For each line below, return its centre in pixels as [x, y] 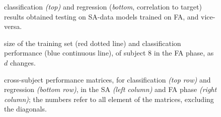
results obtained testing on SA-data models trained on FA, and [101, 16]
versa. [13, 26]
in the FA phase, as [184, 53]
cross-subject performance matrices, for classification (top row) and [107, 79]
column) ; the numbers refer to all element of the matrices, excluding [109, 99]
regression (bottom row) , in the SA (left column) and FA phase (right [111, 89]
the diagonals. [25, 109]
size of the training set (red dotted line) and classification [93, 43]
